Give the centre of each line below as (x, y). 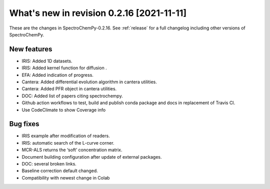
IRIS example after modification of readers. (66, 136)
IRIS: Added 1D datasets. (47, 61)
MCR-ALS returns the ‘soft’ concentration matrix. (72, 150)
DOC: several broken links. (49, 164)
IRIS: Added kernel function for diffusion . (64, 68)
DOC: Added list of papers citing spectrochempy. (72, 96)
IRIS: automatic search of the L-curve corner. (68, 143)
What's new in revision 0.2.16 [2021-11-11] (98, 13)
